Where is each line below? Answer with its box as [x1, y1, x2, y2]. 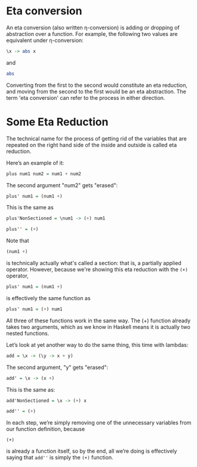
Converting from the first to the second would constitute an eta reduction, [6, 81, 188, 88]
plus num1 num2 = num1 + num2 [6, 170, 82, 177]
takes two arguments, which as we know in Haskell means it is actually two [6, 323, 191, 330]
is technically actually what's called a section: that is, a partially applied [6, 260, 182, 267]
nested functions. [6, 329, 50, 337]
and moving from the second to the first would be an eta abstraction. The [6, 88, 186, 95]
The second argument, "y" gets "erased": [6, 364, 109, 371]
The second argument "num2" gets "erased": [6, 181, 118, 189]
